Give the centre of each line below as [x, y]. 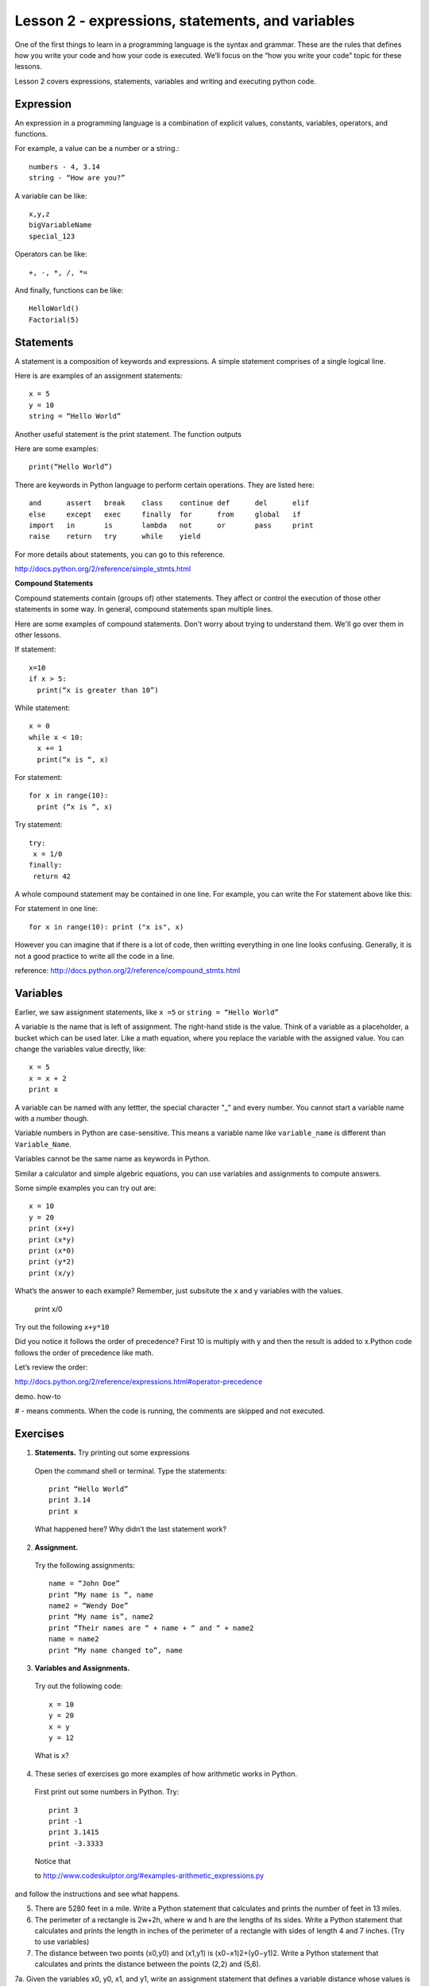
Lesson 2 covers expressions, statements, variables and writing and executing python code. [166, 81]
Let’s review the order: [51, 1367]
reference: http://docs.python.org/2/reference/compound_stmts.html [128, 971]
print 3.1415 [74, 1832]
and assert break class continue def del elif [169, 503]
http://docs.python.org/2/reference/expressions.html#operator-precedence [139, 1381]
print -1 [66, 1821]
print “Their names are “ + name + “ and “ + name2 [151, 1628]
